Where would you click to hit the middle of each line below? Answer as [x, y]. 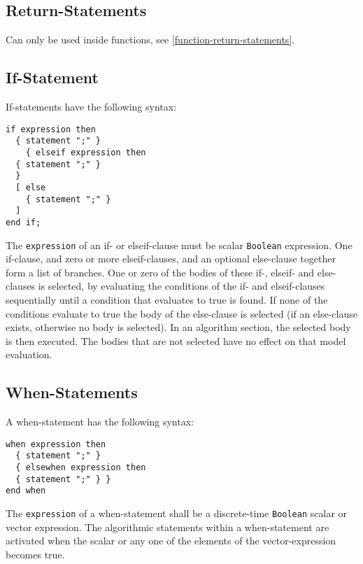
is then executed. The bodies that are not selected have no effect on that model [176, 340]
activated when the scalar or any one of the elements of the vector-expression [171, 541]
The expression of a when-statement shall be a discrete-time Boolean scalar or [177, 513]
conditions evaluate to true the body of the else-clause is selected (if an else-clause [181, 313]
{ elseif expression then [86, 152]
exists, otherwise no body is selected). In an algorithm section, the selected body [178, 327]
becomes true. [35, 554]
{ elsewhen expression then [81, 468]
